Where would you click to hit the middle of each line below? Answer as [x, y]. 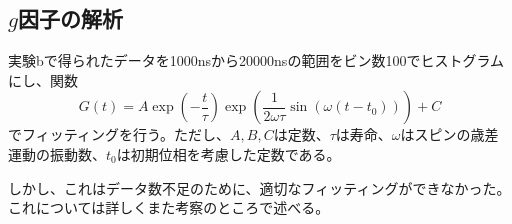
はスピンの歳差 [449, 134]
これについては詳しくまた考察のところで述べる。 [169, 207]
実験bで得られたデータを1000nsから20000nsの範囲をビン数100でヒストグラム [256, 60]
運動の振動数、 [57, 153]
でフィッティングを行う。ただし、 [119, 134]
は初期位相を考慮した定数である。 [228, 153]
